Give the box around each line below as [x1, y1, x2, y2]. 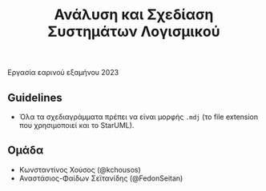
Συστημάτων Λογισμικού [46, 22, 221, 41]
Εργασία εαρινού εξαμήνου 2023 [7, 68, 119, 78]
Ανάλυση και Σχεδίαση [54, 6, 214, 24]
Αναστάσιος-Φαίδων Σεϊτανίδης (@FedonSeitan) [18, 173, 183, 183]
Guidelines [7, 90, 62, 105]
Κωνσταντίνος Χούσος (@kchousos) [18, 165, 141, 174]
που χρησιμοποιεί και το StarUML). [18, 121, 135, 129]
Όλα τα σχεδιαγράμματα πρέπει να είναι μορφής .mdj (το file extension [18, 112, 259, 121]
